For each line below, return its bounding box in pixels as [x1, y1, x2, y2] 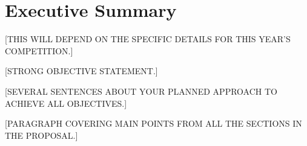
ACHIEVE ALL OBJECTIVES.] [5, 97, 127, 109]
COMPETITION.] [5, 44, 73, 57]
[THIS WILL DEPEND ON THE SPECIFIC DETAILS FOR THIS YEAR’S [5, 33, 291, 45]
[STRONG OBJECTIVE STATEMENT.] [5, 65, 158, 77]
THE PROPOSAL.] [5, 129, 78, 141]
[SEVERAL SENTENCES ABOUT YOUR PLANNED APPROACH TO [5, 84, 277, 97]
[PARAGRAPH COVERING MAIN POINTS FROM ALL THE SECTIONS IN [5, 117, 302, 130]
